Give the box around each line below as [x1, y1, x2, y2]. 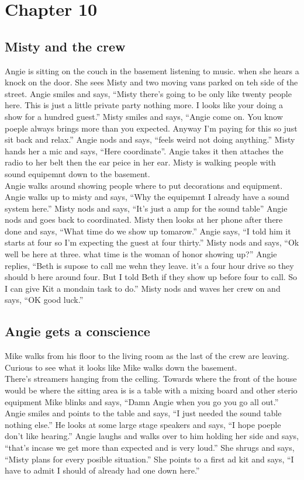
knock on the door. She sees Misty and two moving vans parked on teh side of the [5, 76, 298, 88]
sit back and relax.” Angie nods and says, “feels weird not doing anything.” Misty [5, 133, 295, 146]
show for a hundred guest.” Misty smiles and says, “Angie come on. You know [5, 110, 283, 122]
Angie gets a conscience [5, 322, 150, 340]
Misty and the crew [5, 37, 126, 55]
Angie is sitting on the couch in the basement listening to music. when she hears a [5, 64, 299, 77]
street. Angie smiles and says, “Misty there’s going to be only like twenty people [5, 87, 292, 99]
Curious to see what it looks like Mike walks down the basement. [5, 361, 237, 373]
